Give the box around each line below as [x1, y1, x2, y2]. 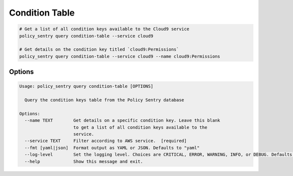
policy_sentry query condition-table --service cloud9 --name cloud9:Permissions [19, 54, 221, 59]
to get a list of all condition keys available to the [73, 124, 208, 130]
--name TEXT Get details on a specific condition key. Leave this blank [24, 117, 221, 123]
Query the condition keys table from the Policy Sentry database [24, 98, 185, 103]
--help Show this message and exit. [24, 158, 144, 164]
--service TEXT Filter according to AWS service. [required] [24, 138, 187, 144]
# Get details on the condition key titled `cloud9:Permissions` [19, 47, 179, 52]
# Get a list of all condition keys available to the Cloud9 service [19, 26, 189, 32]
